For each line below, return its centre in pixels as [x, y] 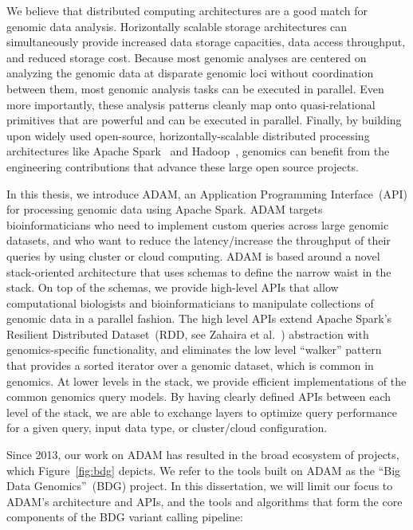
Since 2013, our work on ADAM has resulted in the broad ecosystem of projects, [203, 455]
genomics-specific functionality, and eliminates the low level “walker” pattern [194, 349]
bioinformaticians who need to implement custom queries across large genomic [198, 224]
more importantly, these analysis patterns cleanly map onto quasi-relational [191, 104]
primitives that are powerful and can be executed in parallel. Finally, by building [204, 120]
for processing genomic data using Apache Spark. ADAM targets [165, 209]
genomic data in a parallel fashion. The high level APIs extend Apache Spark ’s [199, 318]
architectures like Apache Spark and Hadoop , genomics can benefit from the [198, 151]
